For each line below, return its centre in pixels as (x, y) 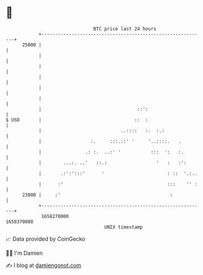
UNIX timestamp (124, 227)
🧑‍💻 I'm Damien (24, 253)
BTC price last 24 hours (125, 29)
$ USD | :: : (77, 120)
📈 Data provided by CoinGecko (46, 239)
